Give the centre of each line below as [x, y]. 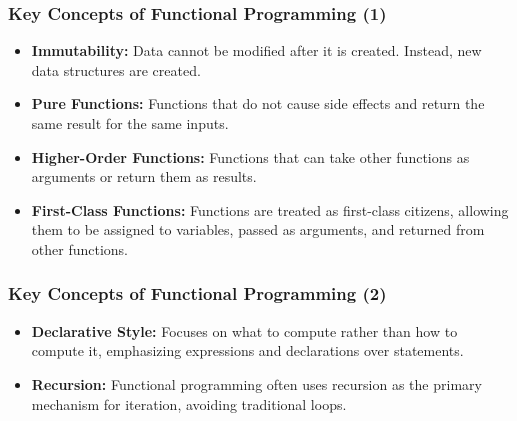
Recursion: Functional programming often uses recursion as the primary [256, 383]
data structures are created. [116, 69]
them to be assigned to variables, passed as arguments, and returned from [258, 229]
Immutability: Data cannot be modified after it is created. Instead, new [256, 50]
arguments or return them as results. [144, 176]
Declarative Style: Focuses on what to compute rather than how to [244, 330]
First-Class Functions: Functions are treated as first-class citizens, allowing [270, 209]
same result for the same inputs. [130, 123]
